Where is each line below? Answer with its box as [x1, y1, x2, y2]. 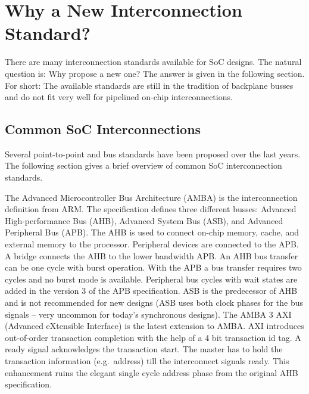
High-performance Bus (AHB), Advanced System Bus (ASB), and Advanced [5, 214, 283, 227]
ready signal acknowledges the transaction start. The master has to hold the [5, 343, 283, 355]
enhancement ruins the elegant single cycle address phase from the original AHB [5, 366, 298, 379]
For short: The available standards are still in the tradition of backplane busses [5, 79, 294, 91]
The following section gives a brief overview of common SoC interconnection [5, 159, 282, 172]
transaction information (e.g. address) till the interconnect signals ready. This [5, 354, 289, 367]
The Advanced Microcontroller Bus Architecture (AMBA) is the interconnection [5, 191, 298, 203]
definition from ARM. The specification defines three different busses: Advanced [5, 203, 296, 215]
